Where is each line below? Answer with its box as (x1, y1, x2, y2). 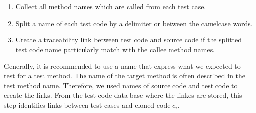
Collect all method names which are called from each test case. (15, 1, 206, 11)
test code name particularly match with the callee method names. (15, 44, 215, 54)
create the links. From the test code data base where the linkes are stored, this (4, 90, 242, 100)
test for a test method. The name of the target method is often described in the (4, 70, 246, 80)
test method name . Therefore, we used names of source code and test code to (4, 80, 238, 90)
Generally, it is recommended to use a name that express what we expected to (4, 61, 241, 71)
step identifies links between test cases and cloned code (4, 99, 171, 110)
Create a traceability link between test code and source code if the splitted (15, 35, 242, 45)
